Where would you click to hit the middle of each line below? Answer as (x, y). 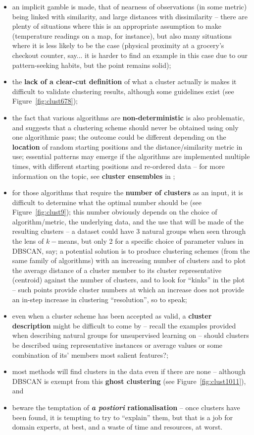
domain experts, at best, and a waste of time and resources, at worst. (117, 427)
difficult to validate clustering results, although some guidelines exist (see (123, 91)
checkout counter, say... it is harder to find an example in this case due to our (130, 55)
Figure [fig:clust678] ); (45, 101)
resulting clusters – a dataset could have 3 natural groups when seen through (129, 231)
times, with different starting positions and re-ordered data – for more (118, 166)
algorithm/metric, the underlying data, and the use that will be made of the (128, 221)
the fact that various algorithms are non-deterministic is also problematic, (128, 117)
